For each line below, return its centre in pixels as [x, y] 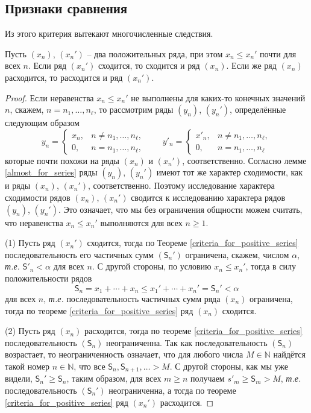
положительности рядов [49, 278]
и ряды [18, 185]
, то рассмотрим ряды [134, 109]
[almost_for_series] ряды [51, 172]
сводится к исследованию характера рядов [208, 197]
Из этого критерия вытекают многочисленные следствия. [109, 33]
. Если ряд [48, 65]
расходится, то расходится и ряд [64, 77]
